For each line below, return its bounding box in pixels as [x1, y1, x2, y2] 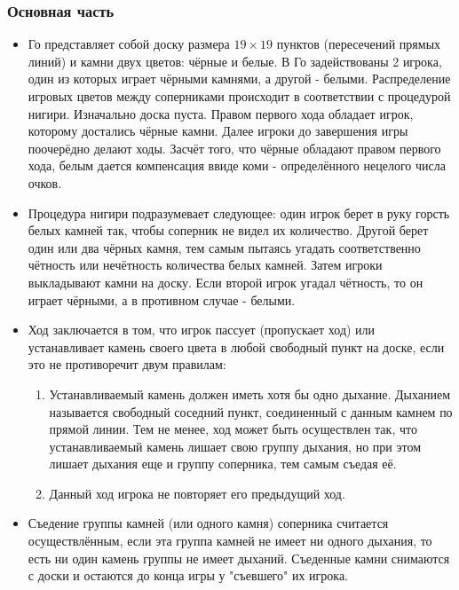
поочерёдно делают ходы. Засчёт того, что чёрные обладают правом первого [28, 138, 441, 157]
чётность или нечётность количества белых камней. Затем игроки [28, 256, 383, 274]
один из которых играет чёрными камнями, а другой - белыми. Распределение [28, 69, 451, 88]
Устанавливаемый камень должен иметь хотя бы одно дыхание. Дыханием [49, 384, 451, 403]
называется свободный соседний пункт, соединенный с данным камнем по [49, 402, 453, 421]
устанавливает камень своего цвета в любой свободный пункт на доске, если [28, 337, 445, 356]
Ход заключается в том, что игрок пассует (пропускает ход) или [28, 320, 376, 339]
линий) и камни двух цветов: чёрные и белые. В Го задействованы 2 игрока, [28, 51, 442, 70]
